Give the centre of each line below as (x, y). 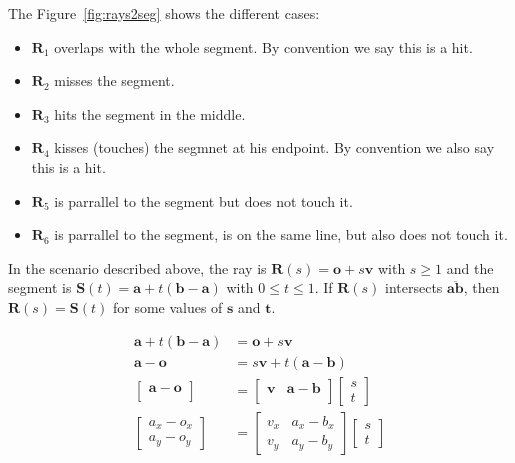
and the (470, 267)
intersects (414, 287)
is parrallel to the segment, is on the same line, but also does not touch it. (281, 234)
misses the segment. (114, 80)
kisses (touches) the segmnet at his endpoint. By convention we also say (274, 147)
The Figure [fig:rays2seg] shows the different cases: (164, 13)
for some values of (167, 306)
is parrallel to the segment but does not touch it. (203, 200)
